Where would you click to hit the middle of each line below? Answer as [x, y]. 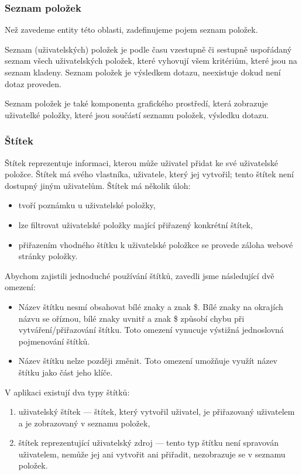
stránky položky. [48, 256]
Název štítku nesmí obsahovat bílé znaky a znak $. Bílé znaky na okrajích [151, 306]
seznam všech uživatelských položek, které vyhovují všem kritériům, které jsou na [151, 61]
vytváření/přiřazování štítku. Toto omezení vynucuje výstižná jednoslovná [151, 330]
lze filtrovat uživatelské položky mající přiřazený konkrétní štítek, [135, 224]
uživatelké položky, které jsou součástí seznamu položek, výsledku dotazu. [137, 114]
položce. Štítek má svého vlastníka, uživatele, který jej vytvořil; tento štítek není [149, 174]
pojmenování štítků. [54, 341]
